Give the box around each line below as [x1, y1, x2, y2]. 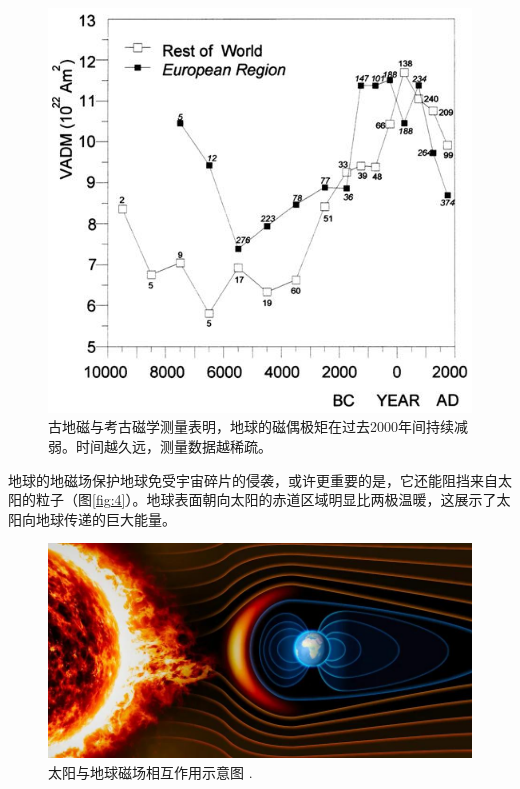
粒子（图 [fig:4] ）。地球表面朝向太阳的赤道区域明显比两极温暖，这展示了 [35, 489, 497, 510]
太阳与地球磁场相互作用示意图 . [48, 761, 253, 782]
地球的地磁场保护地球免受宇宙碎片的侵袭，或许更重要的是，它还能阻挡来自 [8, 469, 498, 490]
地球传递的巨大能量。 [35, 508, 176, 529]
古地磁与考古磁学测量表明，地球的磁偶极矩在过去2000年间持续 [48, 416, 454, 437]
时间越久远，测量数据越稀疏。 [75, 436, 272, 457]
